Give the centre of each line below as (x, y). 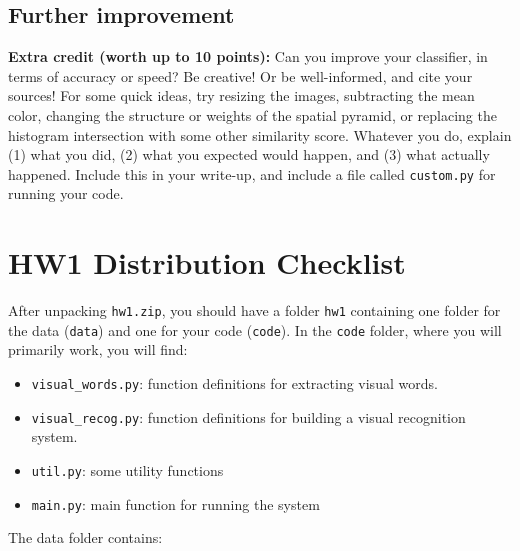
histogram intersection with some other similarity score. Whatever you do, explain (260, 134)
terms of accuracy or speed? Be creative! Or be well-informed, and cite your (240, 75)
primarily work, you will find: (98, 349)
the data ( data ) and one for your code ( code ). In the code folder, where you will (255, 329)
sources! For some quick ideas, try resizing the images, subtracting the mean (241, 95)
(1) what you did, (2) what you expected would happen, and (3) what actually (249, 154)
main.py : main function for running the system (175, 503)
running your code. (66, 193)
